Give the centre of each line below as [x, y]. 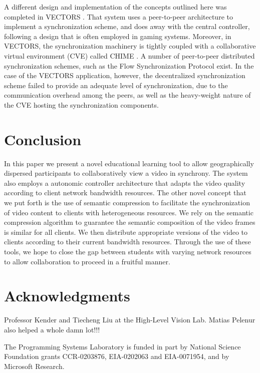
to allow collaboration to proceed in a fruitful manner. [87, 261]
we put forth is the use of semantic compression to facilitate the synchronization [127, 203]
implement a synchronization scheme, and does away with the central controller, [127, 26]
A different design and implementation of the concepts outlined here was [115, 7]
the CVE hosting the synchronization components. [81, 104]
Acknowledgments [67, 296]
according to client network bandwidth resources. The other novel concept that [125, 193]
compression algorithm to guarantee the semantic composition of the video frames [130, 222]
